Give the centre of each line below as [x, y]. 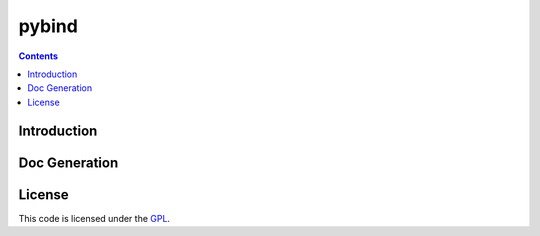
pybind [48, 26]
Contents [38, 56]
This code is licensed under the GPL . [94, 218]
